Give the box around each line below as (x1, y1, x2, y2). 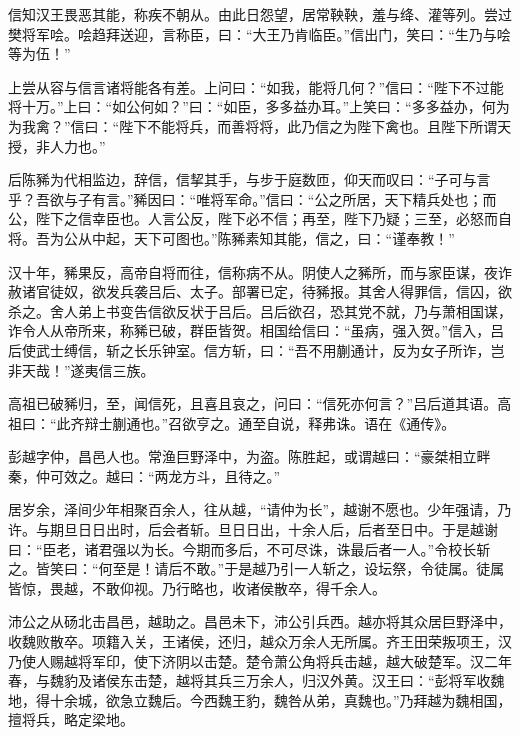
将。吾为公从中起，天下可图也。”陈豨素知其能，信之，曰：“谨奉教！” (8, 227, 455, 248)
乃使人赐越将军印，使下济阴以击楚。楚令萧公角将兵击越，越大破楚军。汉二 (8, 650, 498, 671)
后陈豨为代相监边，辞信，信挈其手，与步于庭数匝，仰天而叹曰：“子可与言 (8, 169, 491, 190)
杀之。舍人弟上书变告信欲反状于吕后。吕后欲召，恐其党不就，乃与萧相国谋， (8, 300, 512, 321)
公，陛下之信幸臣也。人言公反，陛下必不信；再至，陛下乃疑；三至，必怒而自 (8, 208, 512, 229)
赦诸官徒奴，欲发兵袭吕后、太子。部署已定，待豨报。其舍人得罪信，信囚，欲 (8, 281, 512, 302)
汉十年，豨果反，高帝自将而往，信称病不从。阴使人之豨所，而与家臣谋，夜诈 (8, 261, 512, 282)
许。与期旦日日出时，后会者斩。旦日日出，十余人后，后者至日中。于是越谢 (8, 519, 498, 540)
